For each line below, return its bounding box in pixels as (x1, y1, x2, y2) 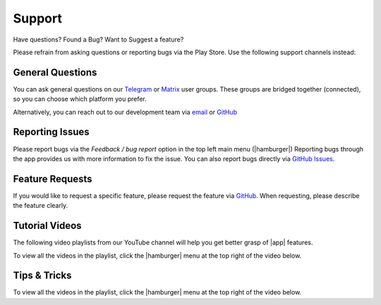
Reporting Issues (13, 126, 90, 138)
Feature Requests (13, 173, 92, 185)
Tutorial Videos (13, 220, 82, 232)
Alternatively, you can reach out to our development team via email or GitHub (13, 108, 238, 116)
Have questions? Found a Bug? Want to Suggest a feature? (13, 35, 184, 44)
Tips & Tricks (13, 270, 72, 282)
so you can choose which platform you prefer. (13, 95, 147, 104)
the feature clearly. (13, 201, 68, 210)
